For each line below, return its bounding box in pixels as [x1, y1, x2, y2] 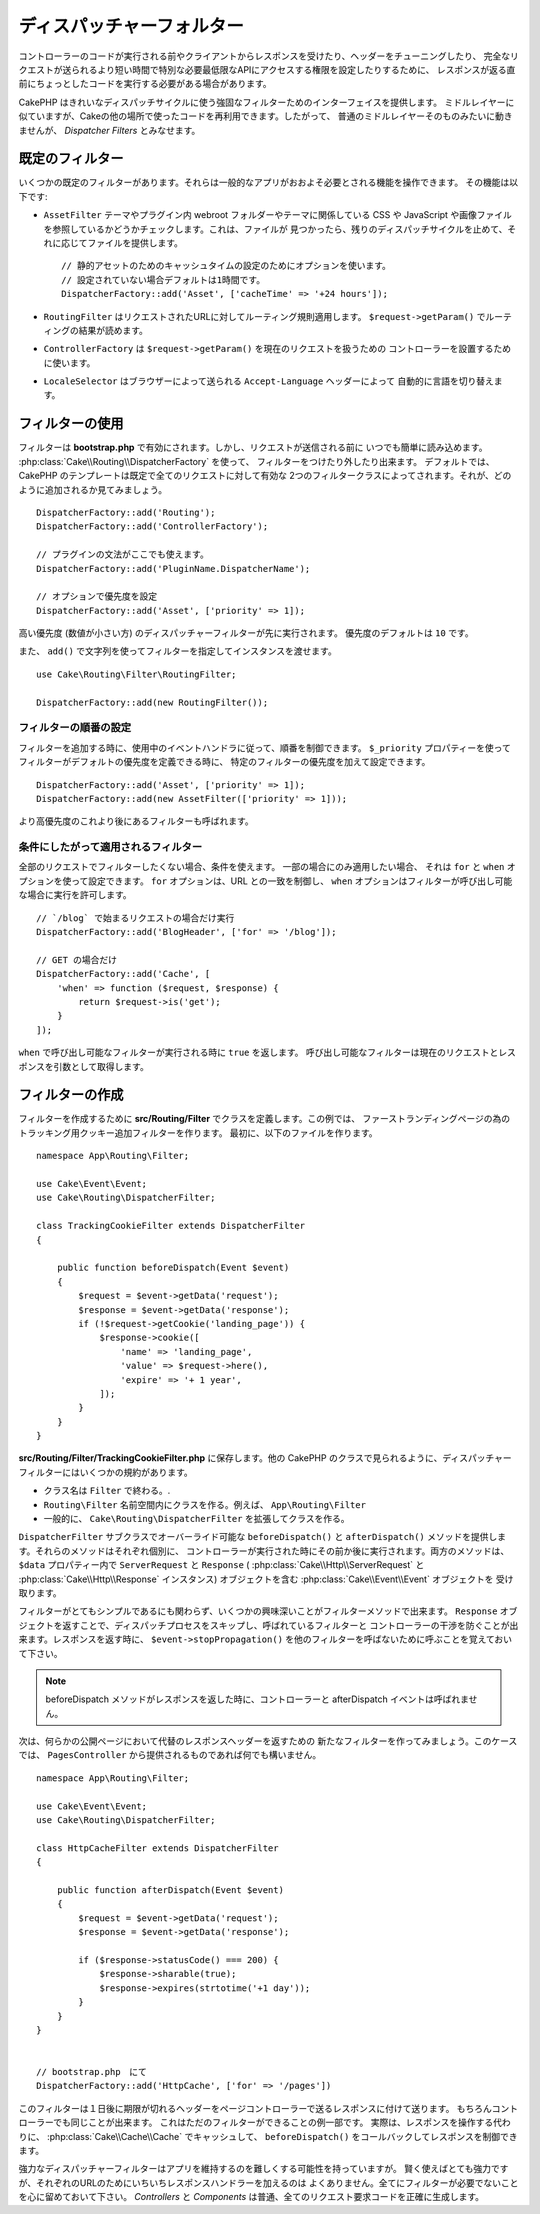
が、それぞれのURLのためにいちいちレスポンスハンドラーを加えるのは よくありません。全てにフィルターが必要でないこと [18, 2176, 519, 2189]
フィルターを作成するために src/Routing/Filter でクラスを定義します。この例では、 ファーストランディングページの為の [18, 1113, 511, 1125]
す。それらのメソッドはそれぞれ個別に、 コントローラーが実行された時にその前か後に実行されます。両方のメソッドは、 [18, 1545, 510, 1557]
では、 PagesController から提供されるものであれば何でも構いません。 [18, 1749, 322, 1761]
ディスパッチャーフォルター [18, 15, 245, 37]
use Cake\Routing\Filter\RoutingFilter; [36, 668, 237, 680]
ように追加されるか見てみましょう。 [18, 483, 168, 495]
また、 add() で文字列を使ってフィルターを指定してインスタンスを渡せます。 [18, 645, 337, 657]
